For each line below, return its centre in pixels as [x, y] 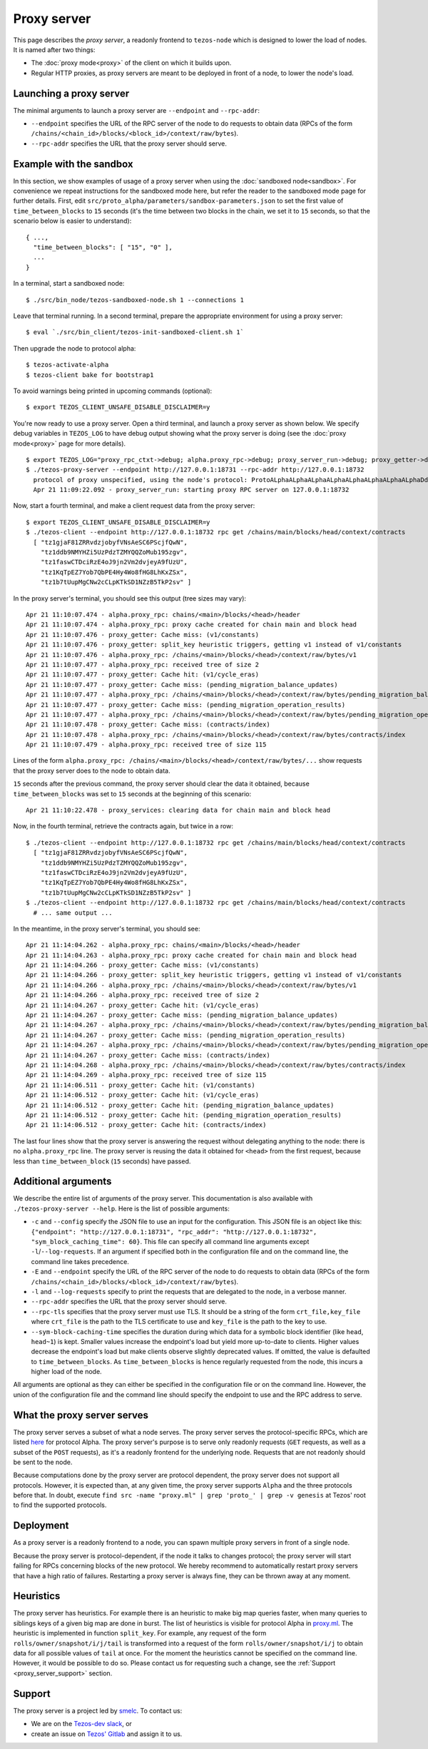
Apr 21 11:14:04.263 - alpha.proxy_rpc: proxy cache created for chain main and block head [191, 955]
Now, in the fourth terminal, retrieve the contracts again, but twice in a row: [123, 826]
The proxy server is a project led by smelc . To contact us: [98, 1710]
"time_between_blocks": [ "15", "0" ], [103, 247]
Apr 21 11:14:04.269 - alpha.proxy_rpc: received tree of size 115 [146, 1075]
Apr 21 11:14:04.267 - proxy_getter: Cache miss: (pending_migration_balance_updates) [182, 1015]
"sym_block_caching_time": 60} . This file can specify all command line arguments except [170, 1241]
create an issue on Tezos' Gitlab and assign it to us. [107, 1734]
